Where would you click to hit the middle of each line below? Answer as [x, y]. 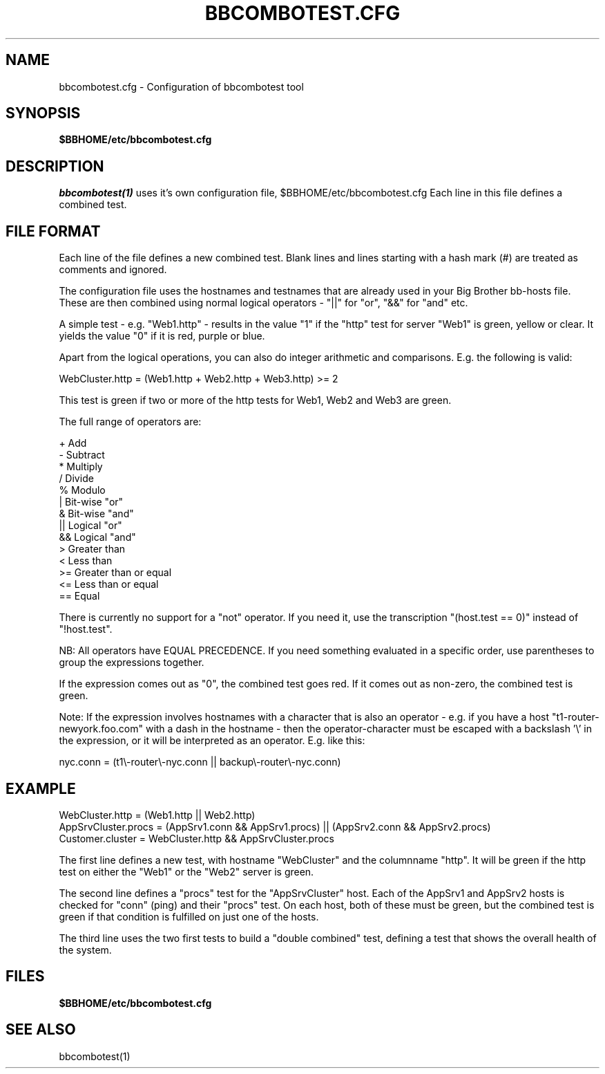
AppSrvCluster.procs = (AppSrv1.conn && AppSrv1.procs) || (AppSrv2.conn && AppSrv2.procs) [275, 826]
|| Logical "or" [90, 526]
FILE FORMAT [53, 231]
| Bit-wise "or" [91, 502]
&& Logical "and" [97, 537]
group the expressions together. [132, 663]
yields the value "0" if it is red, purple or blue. [162, 336]
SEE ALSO [41, 1030]
